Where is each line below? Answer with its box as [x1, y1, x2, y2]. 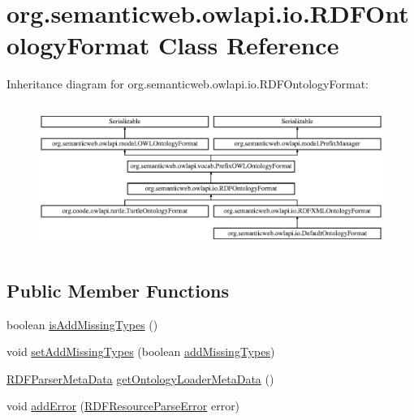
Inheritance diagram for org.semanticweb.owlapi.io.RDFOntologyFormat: [6, 75, 369, 92]
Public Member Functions [6, 277, 229, 302]
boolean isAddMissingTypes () [6, 315, 158, 332]
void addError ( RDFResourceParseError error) [6, 397, 240, 414]
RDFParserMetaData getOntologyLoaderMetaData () [6, 370, 274, 387]
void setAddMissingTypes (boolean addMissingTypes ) [6, 343, 275, 360]
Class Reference [157, 28, 339, 62]
